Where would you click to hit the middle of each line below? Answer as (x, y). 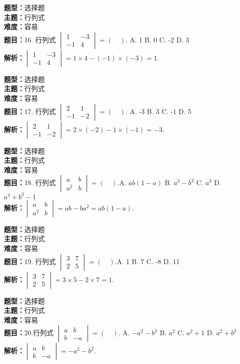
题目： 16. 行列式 (30, 39)
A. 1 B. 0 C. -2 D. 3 (159, 39)
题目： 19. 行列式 (30, 261)
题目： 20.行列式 (29, 333)
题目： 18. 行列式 (30, 182)
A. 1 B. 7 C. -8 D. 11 (148, 261)
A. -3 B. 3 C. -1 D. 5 (161, 111)
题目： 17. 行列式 (30, 111)
